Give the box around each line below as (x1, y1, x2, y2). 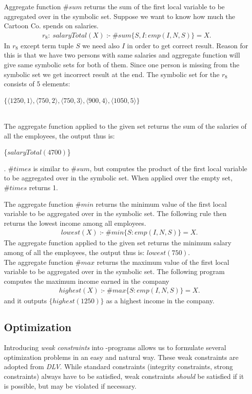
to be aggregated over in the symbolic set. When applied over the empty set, (4, 173, 233, 183)
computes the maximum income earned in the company (4, 276, 170, 286)
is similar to (33, 163, 69, 173)
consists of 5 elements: (4, 79, 70, 89)
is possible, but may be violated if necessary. (4, 380, 136, 391)
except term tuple (20, 40, 74, 50)
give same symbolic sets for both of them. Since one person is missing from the (4, 59, 239, 69)
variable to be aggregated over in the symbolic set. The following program (4, 266, 225, 276)
